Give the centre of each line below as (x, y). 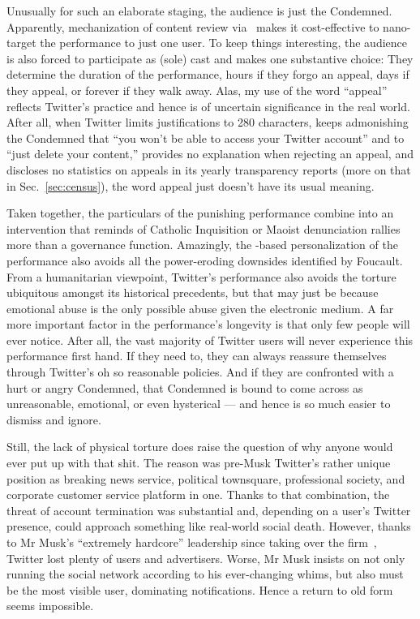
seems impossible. (50, 606)
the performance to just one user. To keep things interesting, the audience (223, 43)
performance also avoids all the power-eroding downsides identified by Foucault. (205, 260)
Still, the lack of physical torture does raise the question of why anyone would (200, 447)
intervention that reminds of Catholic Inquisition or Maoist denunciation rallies (204, 228)
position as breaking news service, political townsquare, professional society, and (206, 478)
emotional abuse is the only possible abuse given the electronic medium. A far (200, 308)
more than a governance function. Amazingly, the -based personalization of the (202, 245)
